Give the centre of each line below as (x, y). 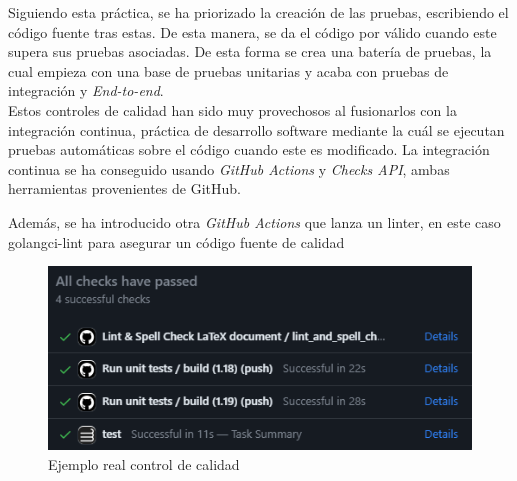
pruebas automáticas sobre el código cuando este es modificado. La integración (249, 149)
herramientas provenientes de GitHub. (124, 188)
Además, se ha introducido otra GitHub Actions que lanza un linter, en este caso (254, 221)
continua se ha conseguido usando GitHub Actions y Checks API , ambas (229, 168)
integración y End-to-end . (86, 90)
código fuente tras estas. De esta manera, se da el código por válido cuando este (252, 31)
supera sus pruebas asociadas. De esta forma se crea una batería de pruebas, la (250, 51)
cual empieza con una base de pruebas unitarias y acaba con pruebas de (228, 70)
